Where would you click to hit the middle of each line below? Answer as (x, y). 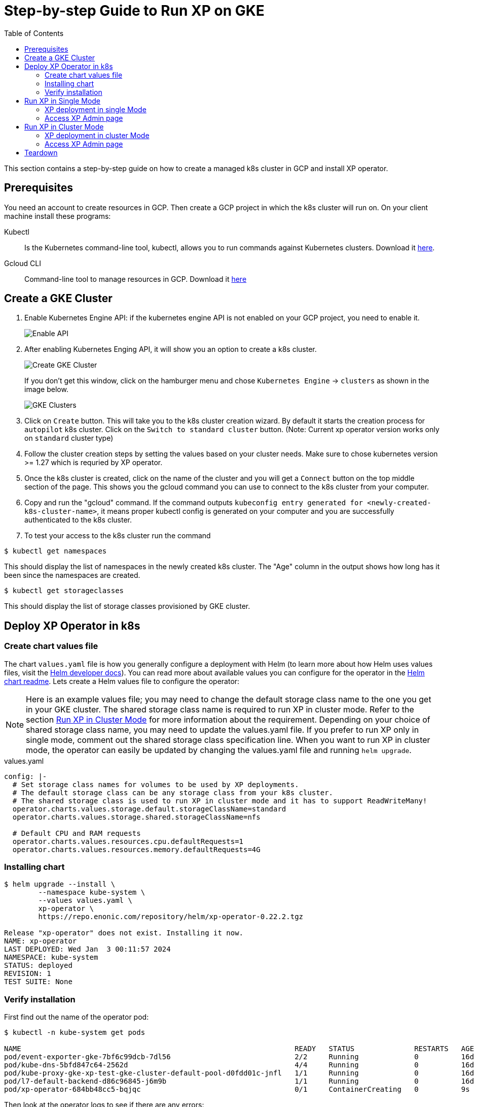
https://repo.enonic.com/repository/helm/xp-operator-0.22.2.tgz (171, 917)
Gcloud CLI (23, 263)
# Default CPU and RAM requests (77, 833)
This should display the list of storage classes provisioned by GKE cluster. (127, 606)
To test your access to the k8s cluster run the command (118, 536)
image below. (46, 389)
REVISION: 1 (28, 974)
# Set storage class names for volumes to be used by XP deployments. (156, 784)
